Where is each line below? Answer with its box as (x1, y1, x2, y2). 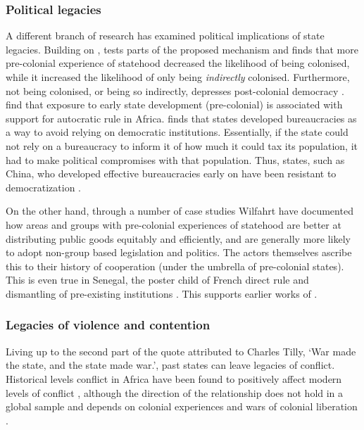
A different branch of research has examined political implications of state (6, 28, 325, 43)
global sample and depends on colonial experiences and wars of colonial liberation (6, 399, 358, 414)
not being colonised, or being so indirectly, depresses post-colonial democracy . (6, 83, 344, 98)
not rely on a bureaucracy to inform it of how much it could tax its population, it (6, 138, 358, 153)
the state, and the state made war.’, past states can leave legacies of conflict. (6, 358, 335, 372)
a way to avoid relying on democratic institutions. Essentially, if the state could (6, 125, 349, 139)
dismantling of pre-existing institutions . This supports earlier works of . (6, 286, 318, 301)
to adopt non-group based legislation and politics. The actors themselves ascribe (6, 245, 352, 260)
